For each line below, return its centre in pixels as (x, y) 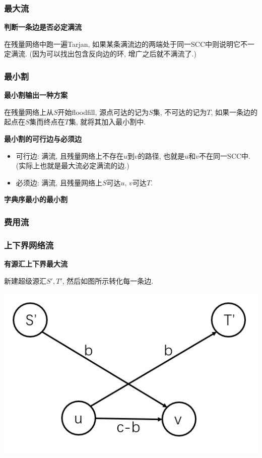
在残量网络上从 (29, 112)
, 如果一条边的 (234, 112)
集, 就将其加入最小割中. (107, 122)
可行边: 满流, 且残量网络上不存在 (70, 155)
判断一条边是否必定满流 (43, 27)
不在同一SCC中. (225, 155)
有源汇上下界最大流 (36, 264)
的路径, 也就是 (161, 155)
